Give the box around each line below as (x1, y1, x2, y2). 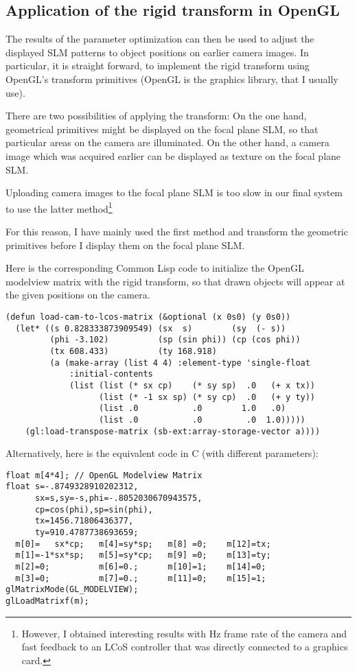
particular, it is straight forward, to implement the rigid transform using (5, 58, 310, 73)
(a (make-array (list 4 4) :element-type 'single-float (49, 357, 310, 368)
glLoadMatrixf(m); (5, 596, 89, 606)
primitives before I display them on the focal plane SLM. (5, 237, 245, 252)
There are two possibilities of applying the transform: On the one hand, (5, 108, 307, 123)
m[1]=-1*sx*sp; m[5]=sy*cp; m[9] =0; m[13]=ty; (15, 550, 271, 561)
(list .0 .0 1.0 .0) (99, 403, 286, 414)
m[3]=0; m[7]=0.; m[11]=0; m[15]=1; (15, 573, 266, 583)
